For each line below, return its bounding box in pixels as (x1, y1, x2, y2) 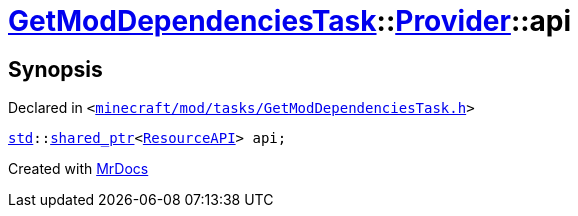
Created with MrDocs (8, 160, 149, 178)
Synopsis (8, 56, 103, 82)
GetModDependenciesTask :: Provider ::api (8, 4, 572, 38)
